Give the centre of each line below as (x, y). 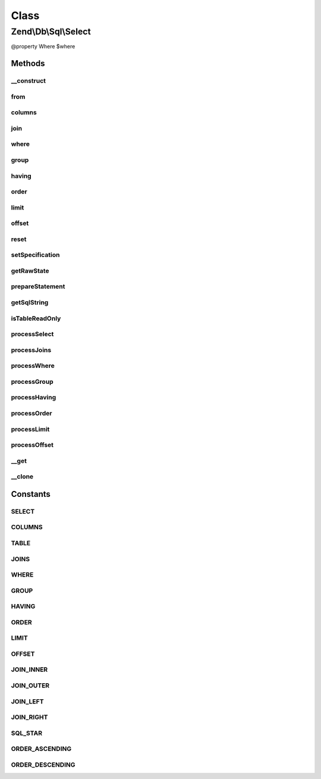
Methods (28, 63)
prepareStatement (38, 287)
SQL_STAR (27, 733)
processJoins (31, 350)
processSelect (32, 334)
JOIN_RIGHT (29, 717)
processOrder (32, 413)
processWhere (33, 366)
